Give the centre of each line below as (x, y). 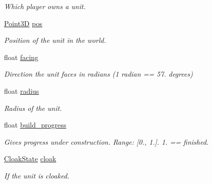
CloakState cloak (30, 159)
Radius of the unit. (33, 108)
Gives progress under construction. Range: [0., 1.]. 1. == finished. (107, 141)
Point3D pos (23, 23)
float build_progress (35, 125)
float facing (21, 57)
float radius (22, 90)
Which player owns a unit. (45, 6)
